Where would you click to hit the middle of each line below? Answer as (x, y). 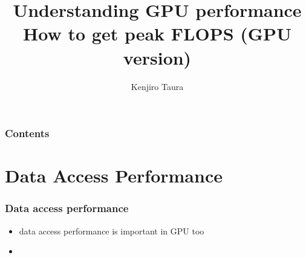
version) (157, 57)
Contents (27, 133)
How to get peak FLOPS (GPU (157, 34)
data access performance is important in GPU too (112, 231)
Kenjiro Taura (157, 86)
